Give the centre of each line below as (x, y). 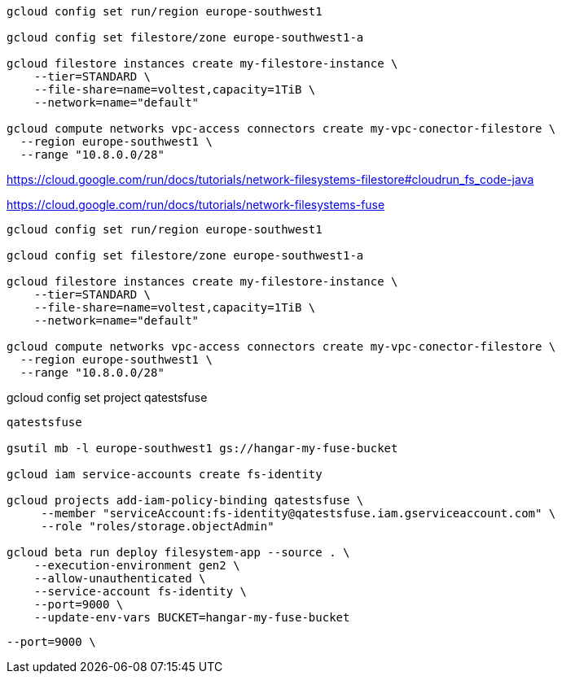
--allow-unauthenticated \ (120, 578)
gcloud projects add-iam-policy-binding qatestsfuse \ (185, 500)
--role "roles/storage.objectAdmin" (158, 526)
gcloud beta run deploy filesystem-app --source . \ (178, 552)
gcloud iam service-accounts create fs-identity (165, 474)
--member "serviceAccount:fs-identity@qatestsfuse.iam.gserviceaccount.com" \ (299, 513)
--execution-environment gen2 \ (137, 565)
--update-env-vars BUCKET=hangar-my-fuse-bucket (192, 617)
